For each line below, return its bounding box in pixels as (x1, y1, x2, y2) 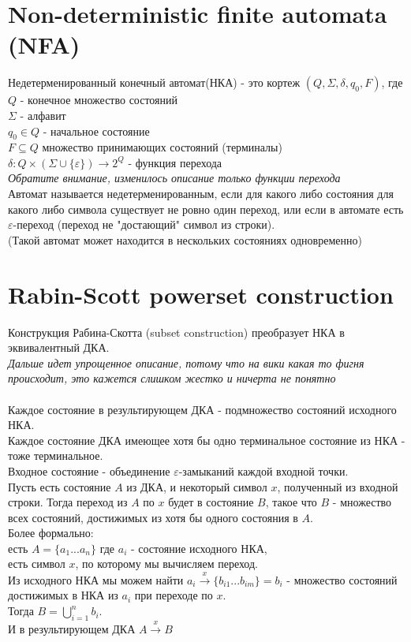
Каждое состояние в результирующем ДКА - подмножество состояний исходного (8, 401, 397, 417)
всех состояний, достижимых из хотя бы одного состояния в (8, 509, 298, 525)
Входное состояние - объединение (8, 462, 170, 479)
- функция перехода (128, 154, 222, 170)
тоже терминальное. (8, 447, 103, 464)
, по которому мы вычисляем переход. (75, 555, 258, 572)
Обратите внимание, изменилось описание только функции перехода (8, 170, 341, 186)
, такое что (265, 494, 317, 510)
